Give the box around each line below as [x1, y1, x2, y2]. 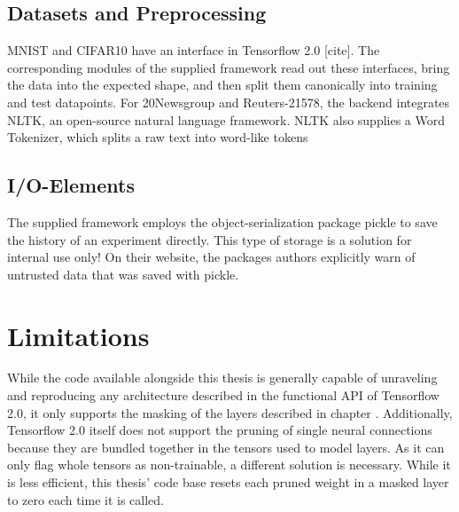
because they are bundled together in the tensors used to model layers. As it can [7, 437, 445, 456]
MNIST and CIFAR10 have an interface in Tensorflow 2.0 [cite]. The [7, 41, 380, 59]
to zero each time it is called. [7, 490, 165, 508]
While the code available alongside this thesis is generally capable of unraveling [7, 368, 438, 387]
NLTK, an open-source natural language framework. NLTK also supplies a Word [7, 110, 446, 129]
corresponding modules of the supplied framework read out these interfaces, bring [7, 58, 450, 76]
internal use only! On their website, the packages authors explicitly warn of [7, 248, 416, 266]
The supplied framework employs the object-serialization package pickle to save [7, 212, 438, 231]
